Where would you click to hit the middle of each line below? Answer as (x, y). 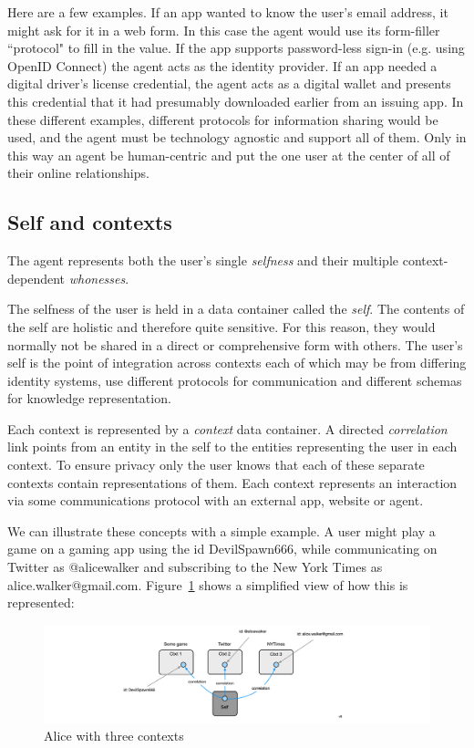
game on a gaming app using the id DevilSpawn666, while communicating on (222, 549)
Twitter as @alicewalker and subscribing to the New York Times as (195, 567)
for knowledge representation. (89, 398)
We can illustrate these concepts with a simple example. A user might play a (222, 530)
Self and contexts (90, 222)
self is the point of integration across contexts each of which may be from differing (237, 363)
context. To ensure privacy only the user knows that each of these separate (216, 465)
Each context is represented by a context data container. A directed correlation (227, 428)
